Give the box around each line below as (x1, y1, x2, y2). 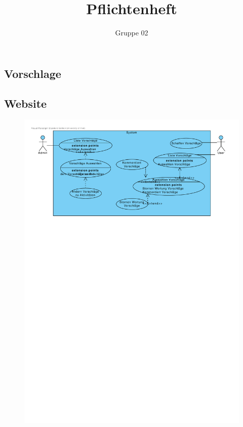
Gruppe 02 (115, 27, 148, 38)
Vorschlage (4, 65, 61, 81)
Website (4, 95, 47, 111)
